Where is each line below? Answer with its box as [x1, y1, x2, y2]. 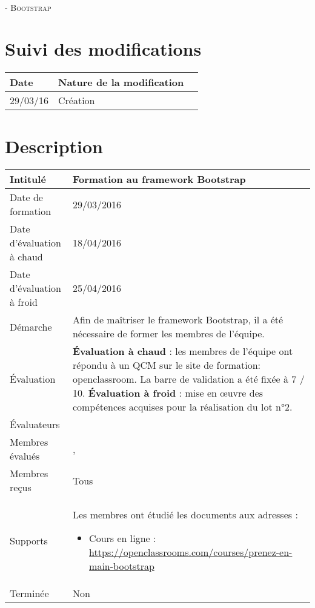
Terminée [10, 586, 49, 601]
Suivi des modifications [5, 36, 202, 61]
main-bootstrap [89, 559, 154, 573]
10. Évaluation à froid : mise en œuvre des [72, 386, 264, 400]
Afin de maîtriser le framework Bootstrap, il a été [72, 312, 283, 327]
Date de [10, 190, 43, 205]
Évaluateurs [10, 417, 60, 432]
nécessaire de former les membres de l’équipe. [72, 326, 265, 341]
